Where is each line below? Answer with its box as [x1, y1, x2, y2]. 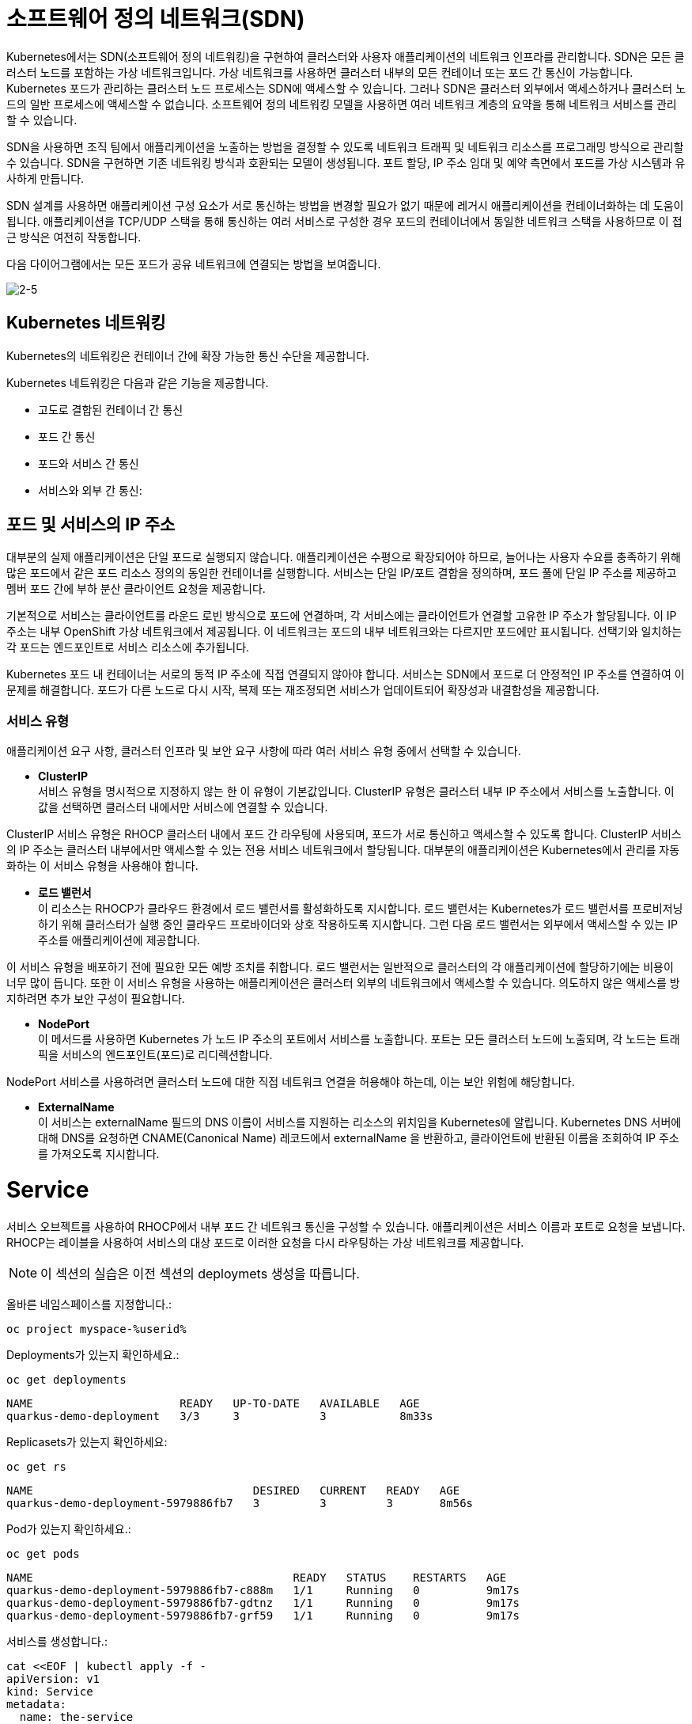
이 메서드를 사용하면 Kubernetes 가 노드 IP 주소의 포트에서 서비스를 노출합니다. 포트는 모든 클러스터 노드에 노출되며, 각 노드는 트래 [38, 1032, 680, 1046]
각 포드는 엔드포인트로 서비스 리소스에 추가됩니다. [6, 640, 250, 655]
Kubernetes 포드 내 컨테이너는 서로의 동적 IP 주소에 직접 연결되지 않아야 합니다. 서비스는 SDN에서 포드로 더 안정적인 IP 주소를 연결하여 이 [6, 667, 685, 682]
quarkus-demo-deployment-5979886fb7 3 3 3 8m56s [6, 1496, 474, 1509]
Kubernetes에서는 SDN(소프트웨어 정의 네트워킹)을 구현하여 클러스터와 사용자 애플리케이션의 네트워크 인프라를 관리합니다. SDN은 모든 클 [6, 49, 685, 63]
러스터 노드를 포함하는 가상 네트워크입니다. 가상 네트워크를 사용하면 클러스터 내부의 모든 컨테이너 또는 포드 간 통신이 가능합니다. [6, 65, 633, 79]
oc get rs [6, 1460, 66, 1473]
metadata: [6, 1697, 66, 1711]
